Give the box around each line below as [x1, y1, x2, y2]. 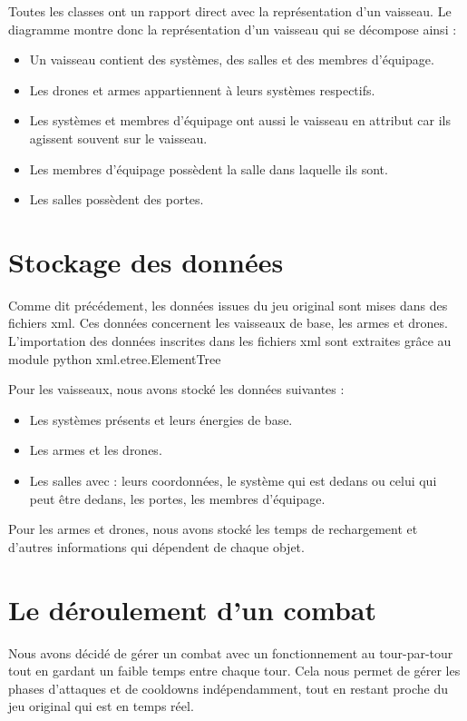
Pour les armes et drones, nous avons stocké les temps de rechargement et [8, 519, 418, 538]
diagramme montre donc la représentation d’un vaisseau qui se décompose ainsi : [8, 19, 457, 38]
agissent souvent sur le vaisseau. [29, 128, 208, 147]
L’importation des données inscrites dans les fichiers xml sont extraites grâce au [8, 331, 452, 351]
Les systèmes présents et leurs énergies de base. [29, 410, 293, 429]
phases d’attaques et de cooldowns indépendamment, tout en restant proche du [8, 678, 449, 697]
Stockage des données [8, 242, 284, 280]
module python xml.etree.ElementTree [8, 349, 221, 368]
